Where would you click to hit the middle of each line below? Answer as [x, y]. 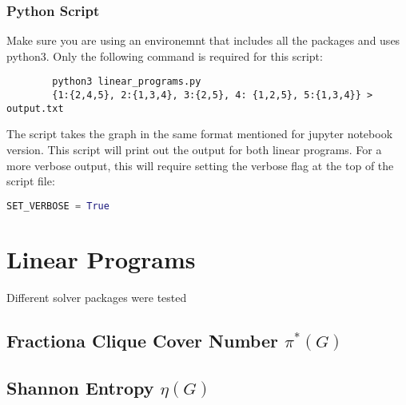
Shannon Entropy [80, 387]
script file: [31, 181]
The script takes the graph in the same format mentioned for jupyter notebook [200, 134]
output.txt [35, 108]
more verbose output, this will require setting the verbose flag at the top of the [200, 165]
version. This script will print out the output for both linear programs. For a [194, 149]
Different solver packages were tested [97, 297]
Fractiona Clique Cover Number [142, 340]
